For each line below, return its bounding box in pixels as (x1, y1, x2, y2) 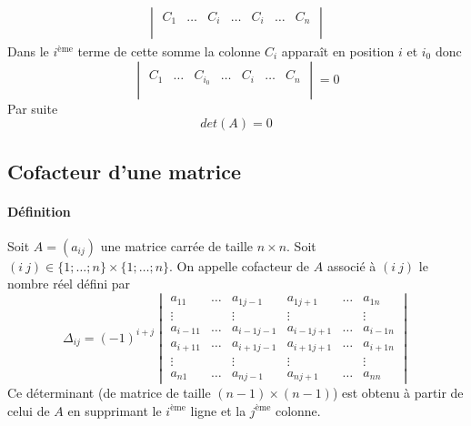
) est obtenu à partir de (332, 383, 464, 402)
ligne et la (190, 401, 246, 420)
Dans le (7, 42, 49, 61)
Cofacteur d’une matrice (7, 157, 241, 185)
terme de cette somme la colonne (77, 42, 261, 61)
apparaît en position (281, 42, 395, 61)
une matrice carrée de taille (100, 236, 254, 255)
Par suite (7, 98, 58, 117)
